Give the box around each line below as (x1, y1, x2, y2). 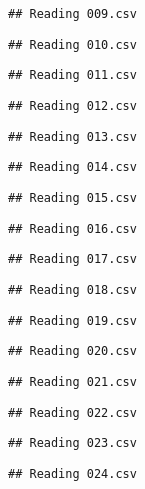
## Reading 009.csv (8, 7, 137, 21)
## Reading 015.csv (8, 190, 137, 205)
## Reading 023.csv (8, 436, 137, 451)
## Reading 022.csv (8, 405, 137, 420)
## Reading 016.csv (8, 221, 137, 236)
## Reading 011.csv (8, 68, 137, 83)
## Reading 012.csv (8, 98, 137, 113)
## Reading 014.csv (8, 160, 137, 175)
